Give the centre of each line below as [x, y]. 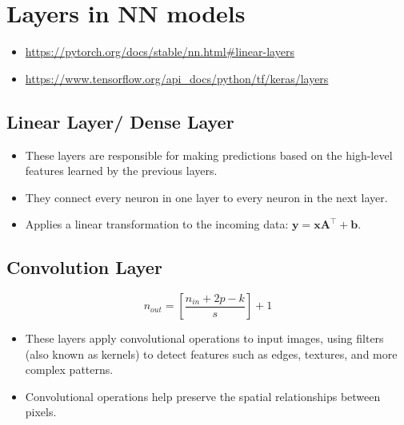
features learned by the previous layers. [121, 171]
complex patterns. [69, 369]
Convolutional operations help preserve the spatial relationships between [203, 396]
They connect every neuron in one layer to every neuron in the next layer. [206, 197]
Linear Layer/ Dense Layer [120, 121]
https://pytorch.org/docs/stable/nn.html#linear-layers [160, 52]
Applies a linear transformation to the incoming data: [157, 224]
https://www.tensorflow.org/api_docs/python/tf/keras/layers [177, 78]
